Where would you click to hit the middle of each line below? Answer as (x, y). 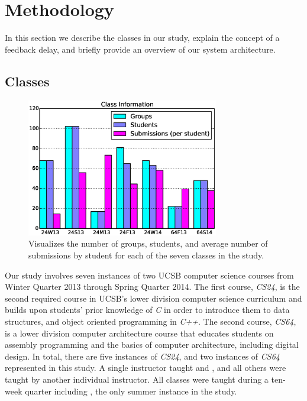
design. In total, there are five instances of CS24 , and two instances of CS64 (143, 356)
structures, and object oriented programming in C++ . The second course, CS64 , (151, 321)
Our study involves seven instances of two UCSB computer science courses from (149, 275)
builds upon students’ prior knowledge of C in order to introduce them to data (147, 310)
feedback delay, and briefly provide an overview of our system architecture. (140, 49)
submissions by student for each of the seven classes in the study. (146, 255)
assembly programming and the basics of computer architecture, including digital (152, 345)
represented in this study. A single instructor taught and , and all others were (146, 368)
